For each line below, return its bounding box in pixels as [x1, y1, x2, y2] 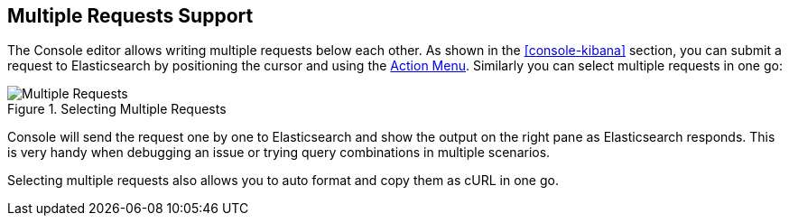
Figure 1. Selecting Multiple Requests [7, 101, 227, 117]
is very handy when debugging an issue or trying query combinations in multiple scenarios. [7, 144, 551, 161]
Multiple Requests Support [7, 5, 254, 27]
